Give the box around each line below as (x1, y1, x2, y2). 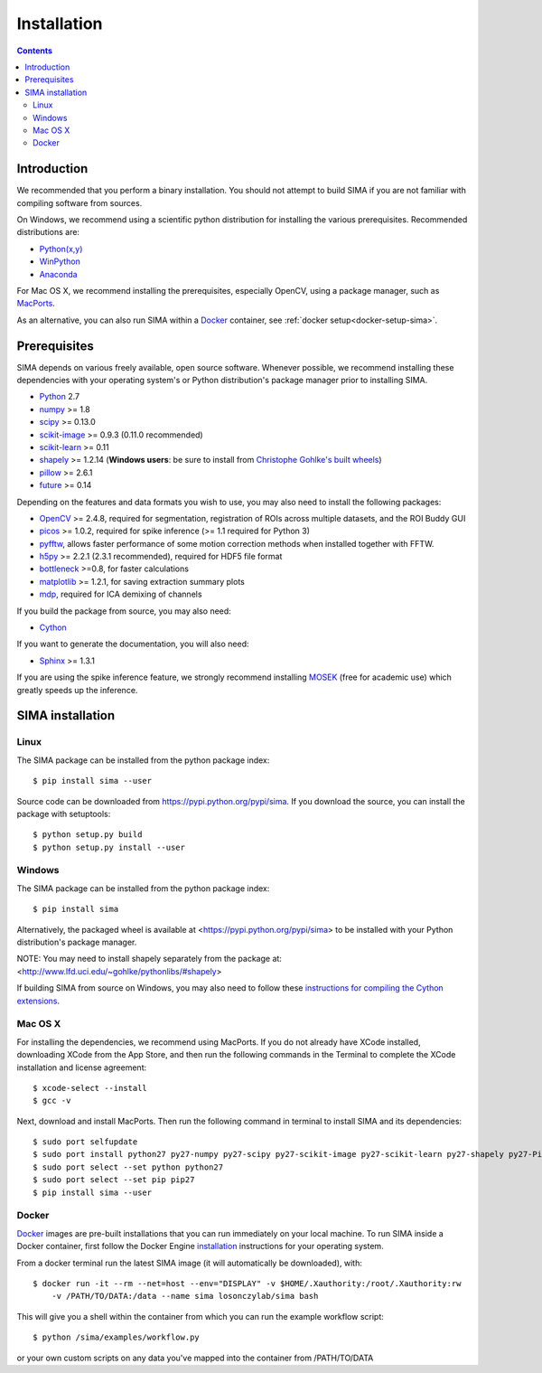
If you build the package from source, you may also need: (16, 606, 232, 616)
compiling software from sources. (16, 197, 143, 208)
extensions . (16, 995, 61, 1006)
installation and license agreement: (16, 1062, 147, 1073)
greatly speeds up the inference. (16, 684, 138, 695)
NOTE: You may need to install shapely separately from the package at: (16, 954, 282, 964)
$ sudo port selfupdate (33, 1137, 138, 1147)
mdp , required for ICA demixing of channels (39, 588, 202, 600)
